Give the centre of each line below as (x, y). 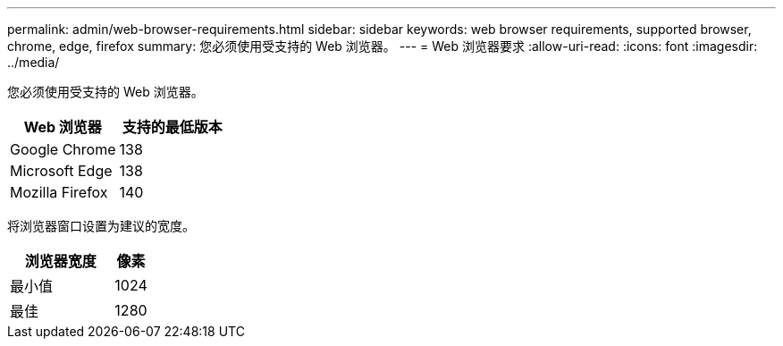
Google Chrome (63, 149)
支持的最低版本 (172, 127)
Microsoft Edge (61, 171)
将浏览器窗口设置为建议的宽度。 (101, 226)
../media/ (34, 62)
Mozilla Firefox (59, 192)
